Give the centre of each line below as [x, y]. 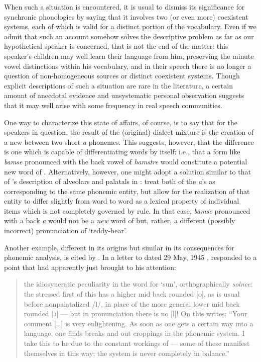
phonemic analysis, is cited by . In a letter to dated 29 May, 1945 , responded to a [130, 257]
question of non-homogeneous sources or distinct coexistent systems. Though [122, 76]
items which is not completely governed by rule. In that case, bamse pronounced [127, 210]
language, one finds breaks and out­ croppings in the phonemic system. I [134, 333]
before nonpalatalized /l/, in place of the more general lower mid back [132, 303]
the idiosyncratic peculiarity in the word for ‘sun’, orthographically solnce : [138, 284]
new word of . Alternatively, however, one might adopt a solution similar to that [127, 171]
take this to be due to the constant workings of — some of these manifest [137, 343]
